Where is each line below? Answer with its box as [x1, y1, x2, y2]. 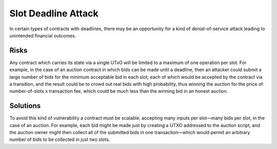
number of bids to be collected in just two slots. [9, 136, 110, 143]
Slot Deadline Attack [9, 8, 98, 19]
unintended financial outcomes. [9, 32, 76, 38]
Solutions [9, 101, 41, 110]
